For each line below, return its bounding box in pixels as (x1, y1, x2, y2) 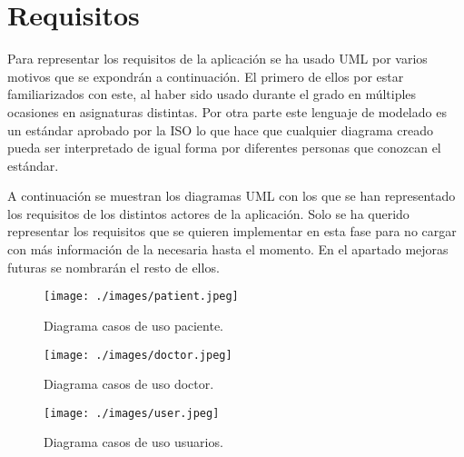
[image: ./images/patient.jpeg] (44, 290, 239, 303)
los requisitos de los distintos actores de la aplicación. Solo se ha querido (7, 204, 410, 223)
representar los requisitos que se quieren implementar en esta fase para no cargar (7, 222, 457, 241)
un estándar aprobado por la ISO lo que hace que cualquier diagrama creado (7, 120, 433, 139)
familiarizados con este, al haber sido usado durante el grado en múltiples (7, 84, 417, 104)
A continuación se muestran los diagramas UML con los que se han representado (7, 186, 456, 205)
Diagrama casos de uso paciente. (44, 315, 223, 334)
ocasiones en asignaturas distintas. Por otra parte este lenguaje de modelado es (7, 102, 447, 121)
